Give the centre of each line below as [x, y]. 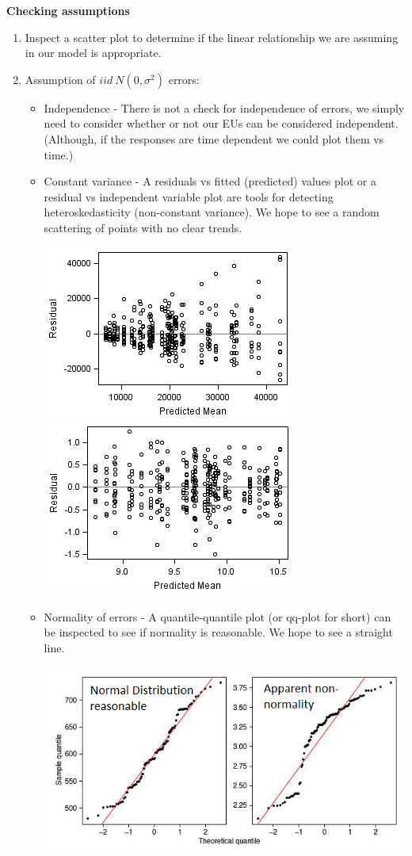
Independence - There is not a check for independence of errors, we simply [224, 107]
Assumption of [60, 79]
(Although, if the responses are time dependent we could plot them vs [214, 138]
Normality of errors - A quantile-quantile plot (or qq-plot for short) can [217, 616]
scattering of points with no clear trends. [143, 227]
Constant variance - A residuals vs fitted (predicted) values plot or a [210, 181]
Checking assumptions [68, 10]
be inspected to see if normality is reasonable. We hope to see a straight [218, 632]
